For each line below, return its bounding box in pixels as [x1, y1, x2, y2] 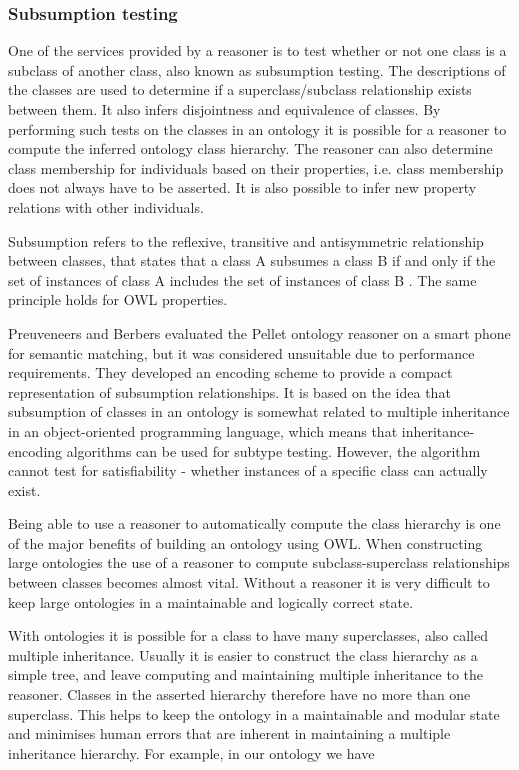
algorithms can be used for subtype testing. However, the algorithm [66, 440, 481, 461]
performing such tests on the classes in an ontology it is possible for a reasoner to [8, 118, 507, 139]
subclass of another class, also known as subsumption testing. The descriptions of [8, 59, 506, 80]
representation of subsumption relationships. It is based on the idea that [8, 381, 451, 402]
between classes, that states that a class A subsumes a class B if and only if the [8, 250, 496, 271]
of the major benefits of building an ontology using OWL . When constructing [8, 532, 483, 553]
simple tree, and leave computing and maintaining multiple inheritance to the [8, 664, 484, 685]
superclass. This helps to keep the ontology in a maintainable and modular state [8, 703, 500, 724]
